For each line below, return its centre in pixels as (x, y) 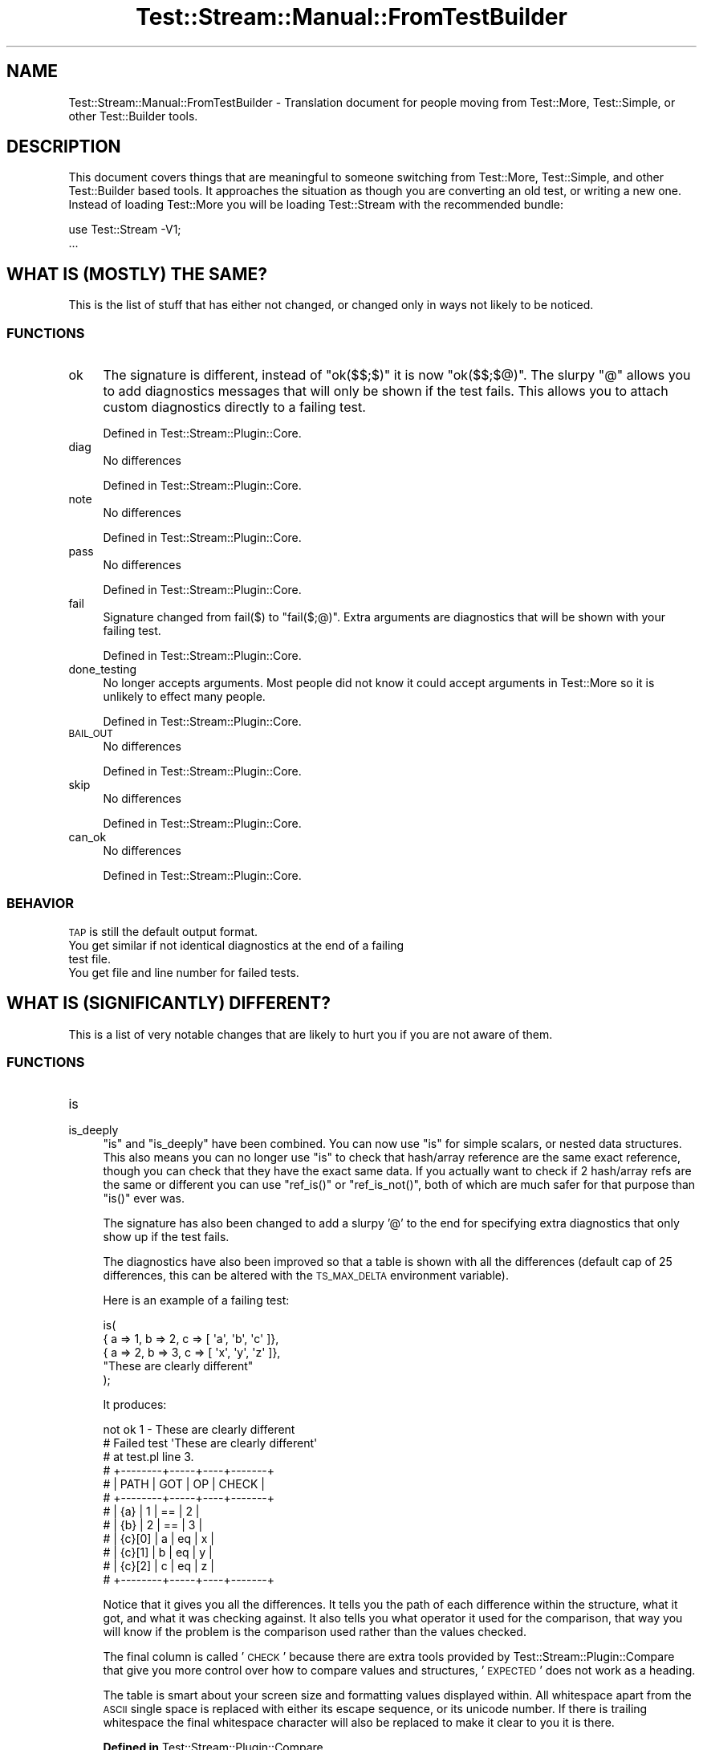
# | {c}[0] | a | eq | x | (158, 1539)
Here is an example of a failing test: (196, 1300)
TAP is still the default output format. (163, 931)
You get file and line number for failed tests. (184, 972)
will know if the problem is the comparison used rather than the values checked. (315, 1632)
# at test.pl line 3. (148, 1457)
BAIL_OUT (91, 734)
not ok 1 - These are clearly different (199, 1430)
